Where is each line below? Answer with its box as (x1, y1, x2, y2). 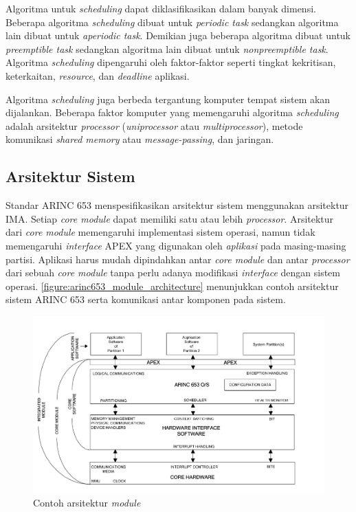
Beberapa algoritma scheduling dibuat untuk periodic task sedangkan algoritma (5, 14, 339, 29)
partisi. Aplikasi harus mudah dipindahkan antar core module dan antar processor (5, 252, 350, 266)
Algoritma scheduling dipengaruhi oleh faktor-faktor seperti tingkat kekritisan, (5, 55, 336, 69)
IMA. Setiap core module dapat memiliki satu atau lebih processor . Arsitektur (5, 211, 334, 225)
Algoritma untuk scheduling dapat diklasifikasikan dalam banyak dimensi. (5, 1, 316, 15)
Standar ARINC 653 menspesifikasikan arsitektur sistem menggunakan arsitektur (5, 198, 349, 212)
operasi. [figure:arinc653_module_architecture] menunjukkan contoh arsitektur (5, 278, 339, 293)
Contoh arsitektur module (33, 496, 141, 510)
